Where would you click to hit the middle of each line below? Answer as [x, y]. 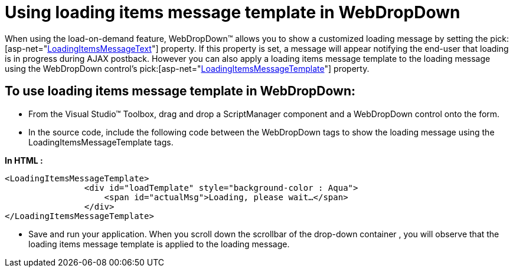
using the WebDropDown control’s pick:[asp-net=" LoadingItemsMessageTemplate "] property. [187, 68]
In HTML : [24, 160]
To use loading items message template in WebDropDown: [180, 91]
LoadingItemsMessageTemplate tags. [101, 142]
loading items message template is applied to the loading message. [159, 244]
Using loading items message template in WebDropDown [233, 12]
